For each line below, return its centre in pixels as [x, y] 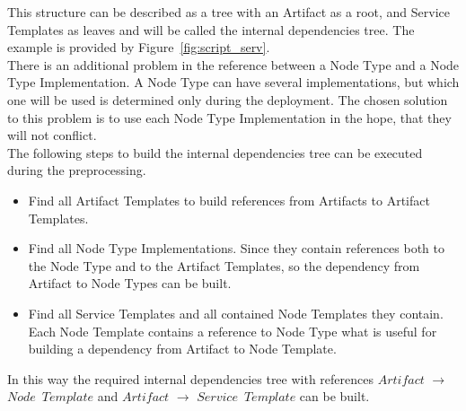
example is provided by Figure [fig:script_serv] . [139, 47]
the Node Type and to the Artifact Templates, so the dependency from [224, 265]
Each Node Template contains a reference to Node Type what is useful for [233, 331]
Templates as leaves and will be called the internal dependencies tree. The [211, 29]
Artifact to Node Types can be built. [130, 283]
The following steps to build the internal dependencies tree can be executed [215, 152]
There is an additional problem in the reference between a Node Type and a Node [233, 64]
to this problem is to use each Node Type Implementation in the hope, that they [229, 117]
